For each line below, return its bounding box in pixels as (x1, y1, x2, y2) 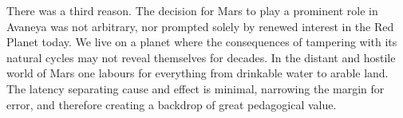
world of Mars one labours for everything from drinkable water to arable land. (6, 65, 389, 81)
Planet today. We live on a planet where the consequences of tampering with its (6, 33, 397, 50)
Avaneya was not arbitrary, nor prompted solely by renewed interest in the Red (6, 18, 394, 34)
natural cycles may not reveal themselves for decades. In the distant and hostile (6, 49, 396, 65)
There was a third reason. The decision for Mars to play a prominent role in (6, 2, 378, 18)
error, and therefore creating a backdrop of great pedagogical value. (6, 96, 337, 112)
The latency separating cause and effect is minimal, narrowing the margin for (6, 80, 385, 96)
